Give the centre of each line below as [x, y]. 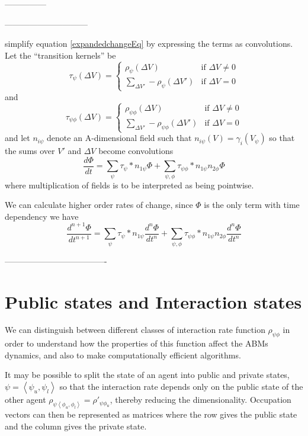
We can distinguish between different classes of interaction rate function [135, 330]
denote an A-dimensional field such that [119, 138]
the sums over [30, 151]
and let [17, 138]
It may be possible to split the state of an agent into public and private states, [147, 375]
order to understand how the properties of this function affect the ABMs [137, 343]
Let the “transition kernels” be [60, 55]
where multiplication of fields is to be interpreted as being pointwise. [129, 185]
